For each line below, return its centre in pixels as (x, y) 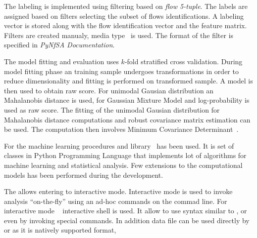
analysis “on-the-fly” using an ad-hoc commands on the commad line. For (116, 201)
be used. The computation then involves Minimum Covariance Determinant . (121, 129)
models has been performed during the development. (84, 175)
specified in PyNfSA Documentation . (59, 45)
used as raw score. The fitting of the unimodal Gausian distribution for (112, 109)
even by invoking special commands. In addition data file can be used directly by (127, 220)
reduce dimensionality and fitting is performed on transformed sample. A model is (128, 81)
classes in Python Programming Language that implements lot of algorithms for (125, 155)
